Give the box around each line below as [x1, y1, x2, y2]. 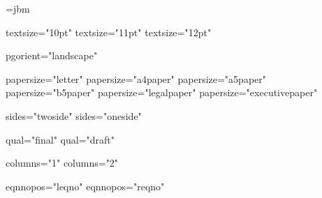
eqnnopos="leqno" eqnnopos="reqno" [6, 178, 165, 193]
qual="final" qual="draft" [6, 132, 115, 146]
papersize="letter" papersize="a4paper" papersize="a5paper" [6, 71, 267, 86]
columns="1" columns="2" [6, 155, 119, 170]
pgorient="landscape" [6, 48, 98, 63]
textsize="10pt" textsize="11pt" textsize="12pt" [6, 24, 212, 39]
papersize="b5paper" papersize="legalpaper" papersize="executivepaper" [6, 85, 318, 100]
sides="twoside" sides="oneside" [6, 108, 142, 123]
